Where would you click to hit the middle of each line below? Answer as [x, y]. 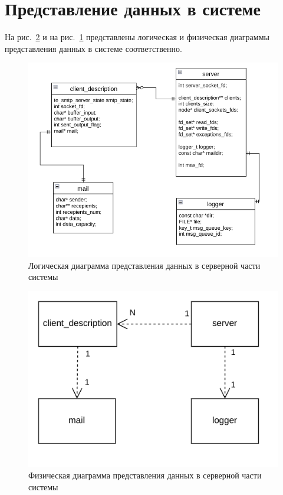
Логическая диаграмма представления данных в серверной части [144, 265]
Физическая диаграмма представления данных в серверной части [145, 475]
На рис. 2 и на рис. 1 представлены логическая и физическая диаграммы [137, 37]
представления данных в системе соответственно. [93, 48]
